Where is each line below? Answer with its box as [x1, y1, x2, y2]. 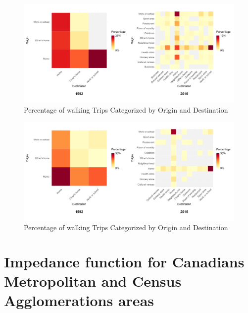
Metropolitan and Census [4, 271, 182, 291]
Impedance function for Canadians [4, 251, 245, 271]
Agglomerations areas [4, 290, 154, 311]
